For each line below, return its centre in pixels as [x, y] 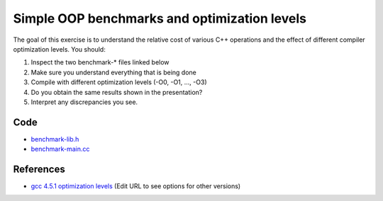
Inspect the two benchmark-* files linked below [100, 62]
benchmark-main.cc [60, 149]
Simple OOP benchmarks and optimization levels [160, 18]
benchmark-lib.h [55, 139]
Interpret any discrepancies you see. [84, 102]
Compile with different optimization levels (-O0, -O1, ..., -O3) [119, 82]
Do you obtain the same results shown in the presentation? [117, 92]
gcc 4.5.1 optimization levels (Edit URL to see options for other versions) [136, 186]
